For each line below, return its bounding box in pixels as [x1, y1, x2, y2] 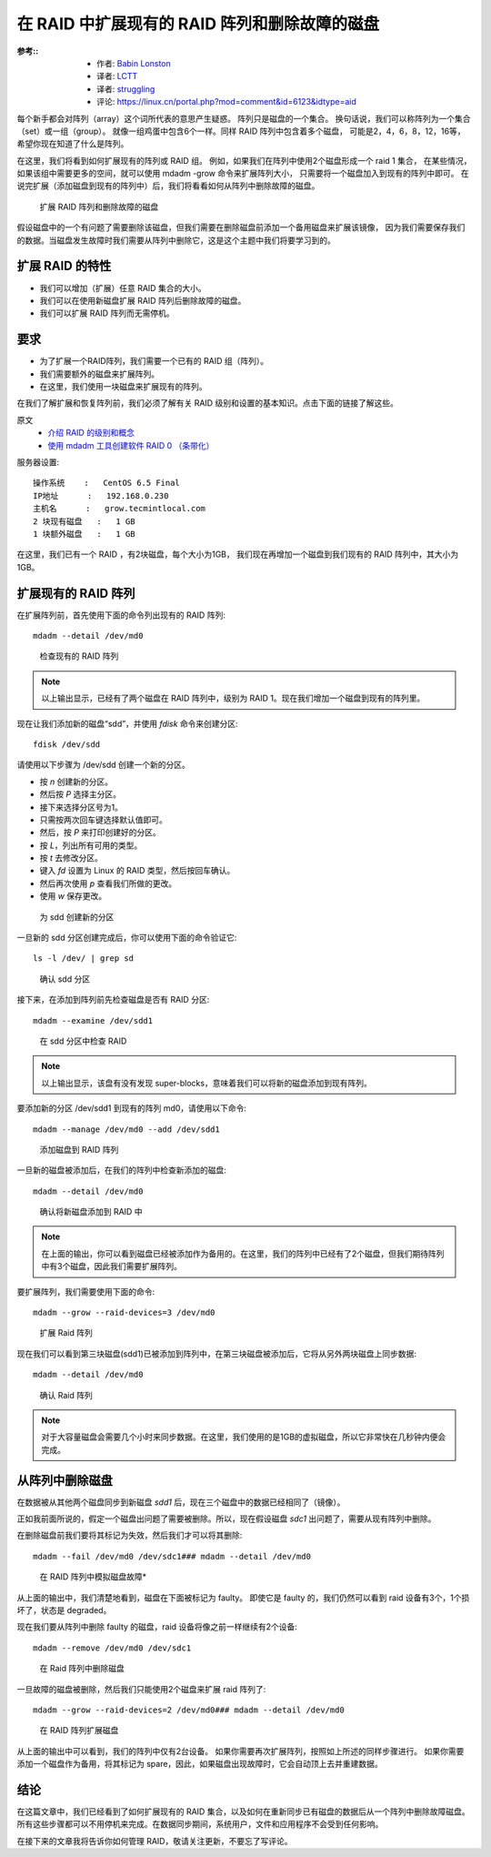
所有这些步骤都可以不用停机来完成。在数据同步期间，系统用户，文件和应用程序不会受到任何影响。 [16, 1819, 384, 1830]
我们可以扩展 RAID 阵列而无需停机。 [39, 308, 175, 318]
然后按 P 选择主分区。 [39, 789, 122, 800]
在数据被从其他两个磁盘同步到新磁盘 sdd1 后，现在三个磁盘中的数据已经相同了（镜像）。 [16, 1497, 346, 1508]
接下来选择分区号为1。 [39, 802, 123, 812]
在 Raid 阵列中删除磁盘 [39, 1663, 125, 1674]
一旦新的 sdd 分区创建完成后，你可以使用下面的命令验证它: [16, 933, 237, 944]
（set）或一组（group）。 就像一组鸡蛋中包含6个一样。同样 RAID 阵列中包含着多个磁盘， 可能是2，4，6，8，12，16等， [16, 126, 466, 136]
